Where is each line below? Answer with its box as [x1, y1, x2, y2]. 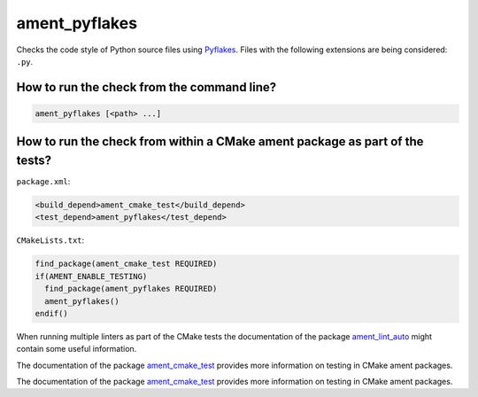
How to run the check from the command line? [16, 80, 277, 95]
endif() [35, 308, 68, 318]
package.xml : [16, 176, 71, 187]
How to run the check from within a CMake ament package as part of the [16, 134, 424, 150]
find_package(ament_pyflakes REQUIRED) [44, 284, 218, 294]
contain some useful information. [16, 344, 137, 354]
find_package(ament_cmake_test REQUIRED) [35, 259, 218, 269]
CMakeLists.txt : [16, 235, 85, 245]
